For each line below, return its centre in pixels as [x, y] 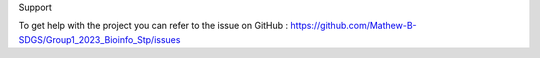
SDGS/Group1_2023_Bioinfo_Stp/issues [99, 39]
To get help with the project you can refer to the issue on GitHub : [153, 26]
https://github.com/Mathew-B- [353, 26]
